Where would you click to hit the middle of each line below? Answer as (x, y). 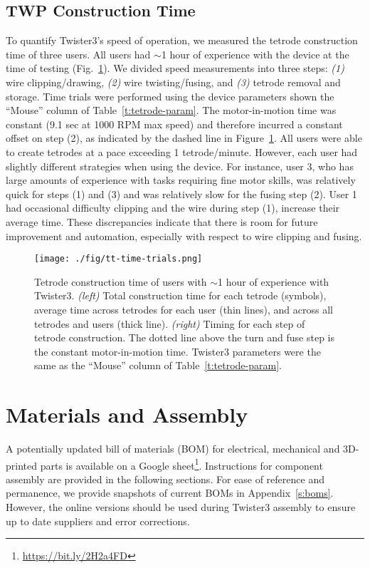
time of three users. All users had (78, 54)
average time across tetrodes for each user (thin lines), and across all (184, 309)
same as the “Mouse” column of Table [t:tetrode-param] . (158, 365)
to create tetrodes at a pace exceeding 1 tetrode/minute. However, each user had (182, 151)
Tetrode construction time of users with (121, 281)
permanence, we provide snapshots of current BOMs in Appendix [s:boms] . (170, 493)
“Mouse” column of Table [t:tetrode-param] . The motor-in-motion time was (171, 110)
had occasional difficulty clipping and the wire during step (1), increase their (173, 208)
